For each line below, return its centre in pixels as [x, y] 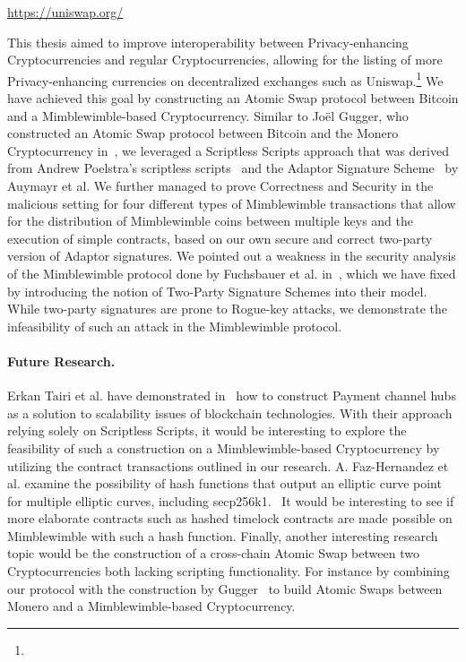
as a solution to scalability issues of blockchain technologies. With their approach [230, 413]
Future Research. [61, 361]
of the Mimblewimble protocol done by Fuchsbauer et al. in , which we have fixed [232, 273]
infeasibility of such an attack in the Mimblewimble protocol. [175, 326]
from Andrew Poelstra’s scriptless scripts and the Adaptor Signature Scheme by [233, 168]
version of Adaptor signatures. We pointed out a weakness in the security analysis [232, 256]
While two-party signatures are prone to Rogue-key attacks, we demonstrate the [228, 309]
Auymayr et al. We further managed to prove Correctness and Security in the [220, 185]
